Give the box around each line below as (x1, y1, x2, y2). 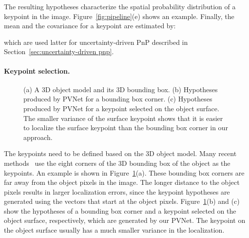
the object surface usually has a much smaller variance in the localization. (4, 225, 225, 235)
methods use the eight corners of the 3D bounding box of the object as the (4, 158, 230, 168)
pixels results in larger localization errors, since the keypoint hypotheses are (4, 186, 230, 197)
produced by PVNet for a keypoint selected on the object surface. (23, 103, 219, 113)
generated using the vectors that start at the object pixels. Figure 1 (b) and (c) (4, 196, 240, 206)
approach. (23, 132, 53, 142)
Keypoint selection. (4, 65, 70, 76)
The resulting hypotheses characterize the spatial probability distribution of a (4, 1, 236, 11)
